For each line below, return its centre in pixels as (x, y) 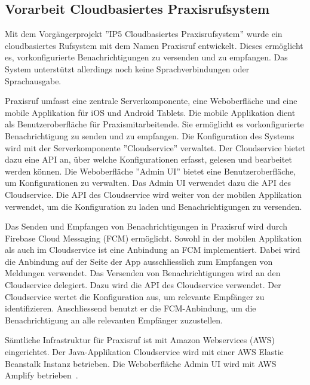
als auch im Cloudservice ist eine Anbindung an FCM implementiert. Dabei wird (153, 250)
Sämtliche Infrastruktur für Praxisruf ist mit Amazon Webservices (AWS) (140, 340)
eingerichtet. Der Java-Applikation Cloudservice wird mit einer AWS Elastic (144, 352)
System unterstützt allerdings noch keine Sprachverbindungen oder (127, 68)
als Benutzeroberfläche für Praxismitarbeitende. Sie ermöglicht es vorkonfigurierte (154, 124)
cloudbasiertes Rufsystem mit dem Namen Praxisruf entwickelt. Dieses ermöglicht (154, 45)
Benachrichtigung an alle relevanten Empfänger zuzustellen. (114, 320)
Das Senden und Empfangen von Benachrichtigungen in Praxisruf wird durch (146, 226)
